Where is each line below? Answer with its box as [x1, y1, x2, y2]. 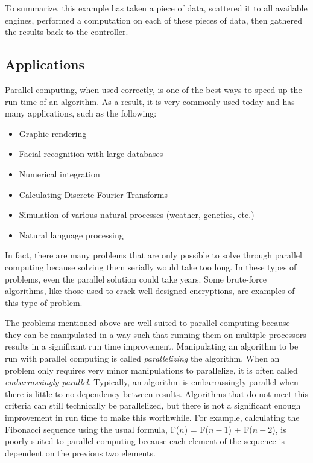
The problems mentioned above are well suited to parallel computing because [5, 316, 290, 329]
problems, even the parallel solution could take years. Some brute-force [5, 272, 267, 285]
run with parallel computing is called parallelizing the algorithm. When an [5, 352, 280, 365]
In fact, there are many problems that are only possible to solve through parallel [5, 249, 302, 261]
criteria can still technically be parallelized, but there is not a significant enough [5, 399, 301, 412]
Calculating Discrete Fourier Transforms [19, 188, 168, 200]
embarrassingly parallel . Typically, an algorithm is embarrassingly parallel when [5, 375, 299, 388]
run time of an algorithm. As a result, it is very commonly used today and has [5, 95, 295, 107]
